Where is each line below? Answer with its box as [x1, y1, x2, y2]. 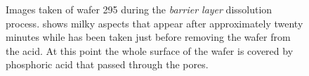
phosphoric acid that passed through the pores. [6, 57, 209, 72]
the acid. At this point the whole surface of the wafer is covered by [6, 43, 294, 58]
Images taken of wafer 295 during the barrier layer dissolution [6, 2, 272, 16]
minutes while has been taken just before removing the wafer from [6, 30, 291, 44]
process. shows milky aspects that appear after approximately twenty [6, 15, 303, 30]
